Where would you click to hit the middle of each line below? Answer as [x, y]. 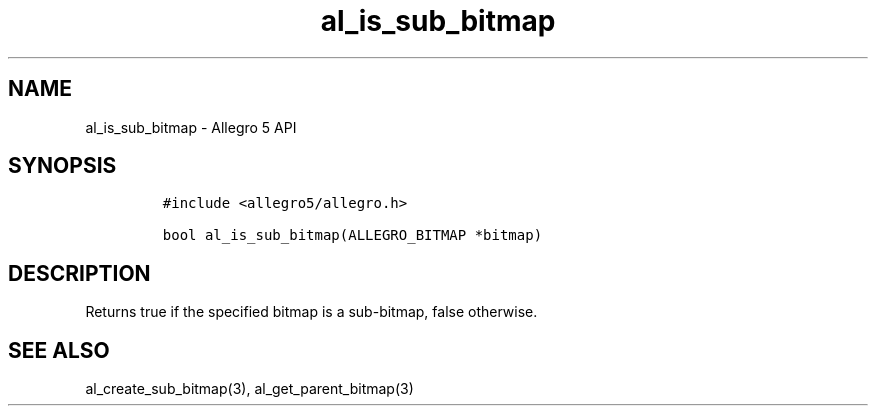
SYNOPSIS [62, 166]
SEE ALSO [59, 350]
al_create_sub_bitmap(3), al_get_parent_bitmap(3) [249, 389]
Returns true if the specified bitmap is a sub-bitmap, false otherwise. [311, 312]
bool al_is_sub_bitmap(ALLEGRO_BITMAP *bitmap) [352, 235]
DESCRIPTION [79, 273]
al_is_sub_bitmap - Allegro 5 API [191, 127]
